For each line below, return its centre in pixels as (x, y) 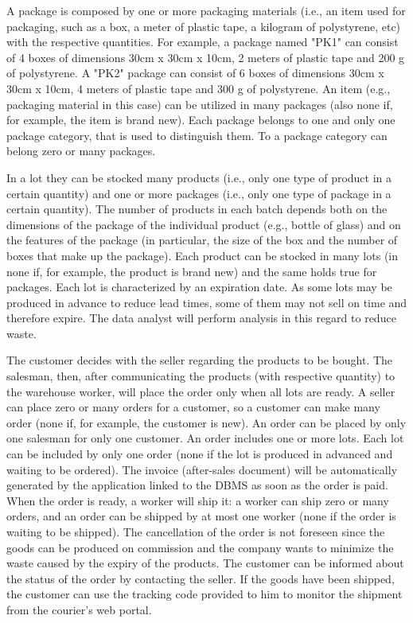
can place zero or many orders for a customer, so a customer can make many (193, 407)
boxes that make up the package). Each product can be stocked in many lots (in (203, 255)
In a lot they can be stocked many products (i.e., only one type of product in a (199, 177)
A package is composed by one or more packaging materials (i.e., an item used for (206, 10)
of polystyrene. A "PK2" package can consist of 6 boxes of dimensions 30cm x (195, 73)
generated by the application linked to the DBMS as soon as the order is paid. (197, 485)
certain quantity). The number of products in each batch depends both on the (197, 209)
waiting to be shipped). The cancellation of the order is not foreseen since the (196, 531)
